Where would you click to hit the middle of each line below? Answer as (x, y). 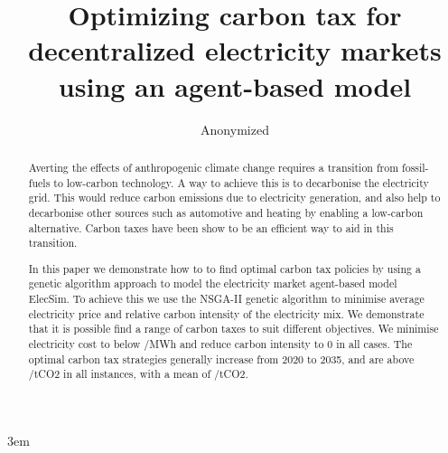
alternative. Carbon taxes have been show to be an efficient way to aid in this (211, 227)
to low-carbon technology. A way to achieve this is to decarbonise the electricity (241, 182)
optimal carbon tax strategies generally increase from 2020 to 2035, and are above (221, 359)
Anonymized (235, 129)
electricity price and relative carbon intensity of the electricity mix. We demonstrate (226, 313)
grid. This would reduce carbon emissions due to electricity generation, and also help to (234, 198)
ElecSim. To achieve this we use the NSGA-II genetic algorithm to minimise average (226, 299)
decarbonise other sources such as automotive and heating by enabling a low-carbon (226, 212)
